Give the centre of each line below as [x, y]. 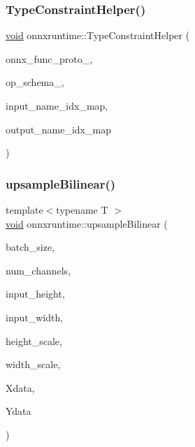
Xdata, [20, 387]
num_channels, [38, 270]
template [24, 210]
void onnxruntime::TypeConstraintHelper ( [98, 35]
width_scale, [33, 364]
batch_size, [30, 247]
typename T [82, 210]
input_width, [35, 317]
